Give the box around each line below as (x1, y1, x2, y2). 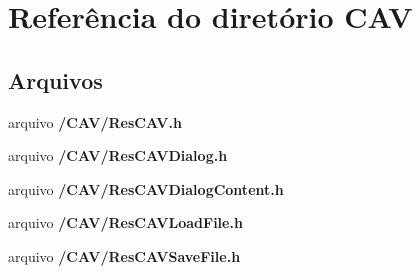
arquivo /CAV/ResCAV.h (8, 111, 182, 132)
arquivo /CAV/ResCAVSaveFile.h (8, 245, 241, 266)
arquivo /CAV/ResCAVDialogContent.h (8, 178, 284, 199)
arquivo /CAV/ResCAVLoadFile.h (8, 212, 243, 233)
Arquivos (8, 64, 103, 95)
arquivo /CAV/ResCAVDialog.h (8, 145, 228, 166)
